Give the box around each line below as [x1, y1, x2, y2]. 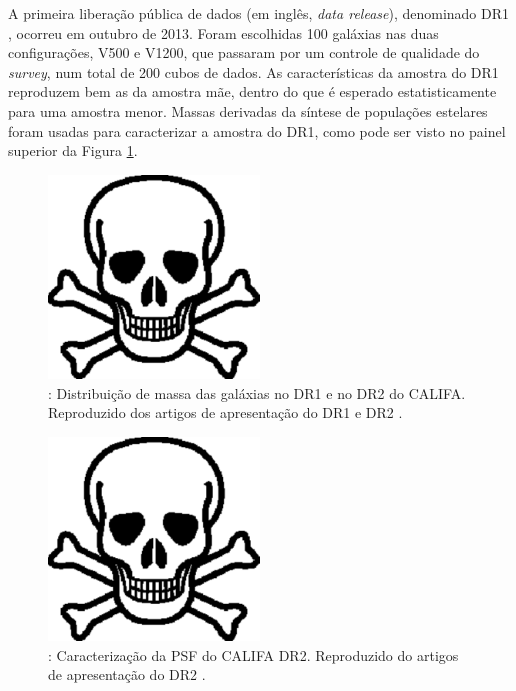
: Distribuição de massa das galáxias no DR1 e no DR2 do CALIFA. [48, 382, 466, 403]
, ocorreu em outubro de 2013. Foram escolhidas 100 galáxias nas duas [8, 22, 439, 43]
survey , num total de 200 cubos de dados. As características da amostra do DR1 [8, 61, 499, 82]
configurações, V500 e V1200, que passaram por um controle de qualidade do [8, 42, 480, 63]
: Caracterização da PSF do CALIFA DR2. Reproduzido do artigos [48, 644, 459, 665]
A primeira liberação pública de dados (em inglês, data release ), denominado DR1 [8, 3, 510, 23]
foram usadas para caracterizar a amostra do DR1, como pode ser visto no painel [8, 120, 506, 141]
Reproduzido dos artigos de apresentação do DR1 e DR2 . [48, 402, 403, 423]
